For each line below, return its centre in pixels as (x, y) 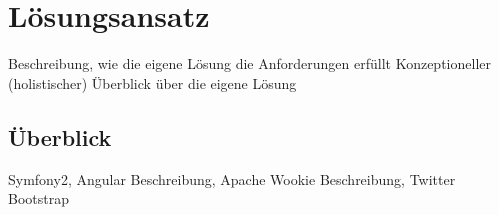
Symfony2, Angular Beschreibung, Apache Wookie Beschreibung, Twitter (232, 178)
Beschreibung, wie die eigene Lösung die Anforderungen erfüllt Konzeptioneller (249, 63)
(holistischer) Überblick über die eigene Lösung (152, 82)
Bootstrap (38, 198)
